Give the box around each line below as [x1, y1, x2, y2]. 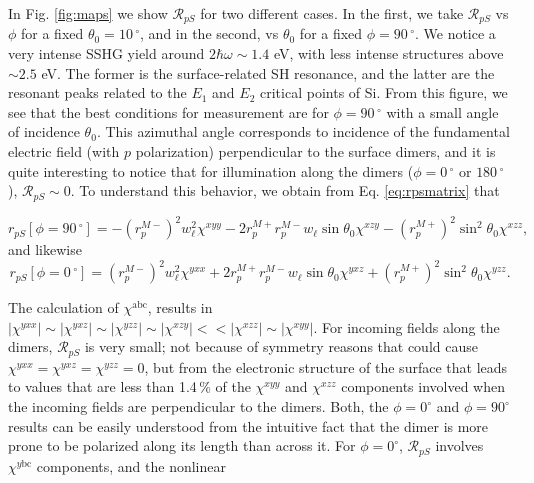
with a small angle [386, 101, 499, 122]
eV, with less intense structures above [273, 43, 504, 64]
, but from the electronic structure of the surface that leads [144, 356, 508, 377]
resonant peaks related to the [8, 82, 187, 103]
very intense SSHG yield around [8, 43, 205, 64]
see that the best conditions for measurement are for [8, 101, 329, 122]
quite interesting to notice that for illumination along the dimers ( [8, 160, 414, 181]
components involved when [341, 376, 506, 397]
